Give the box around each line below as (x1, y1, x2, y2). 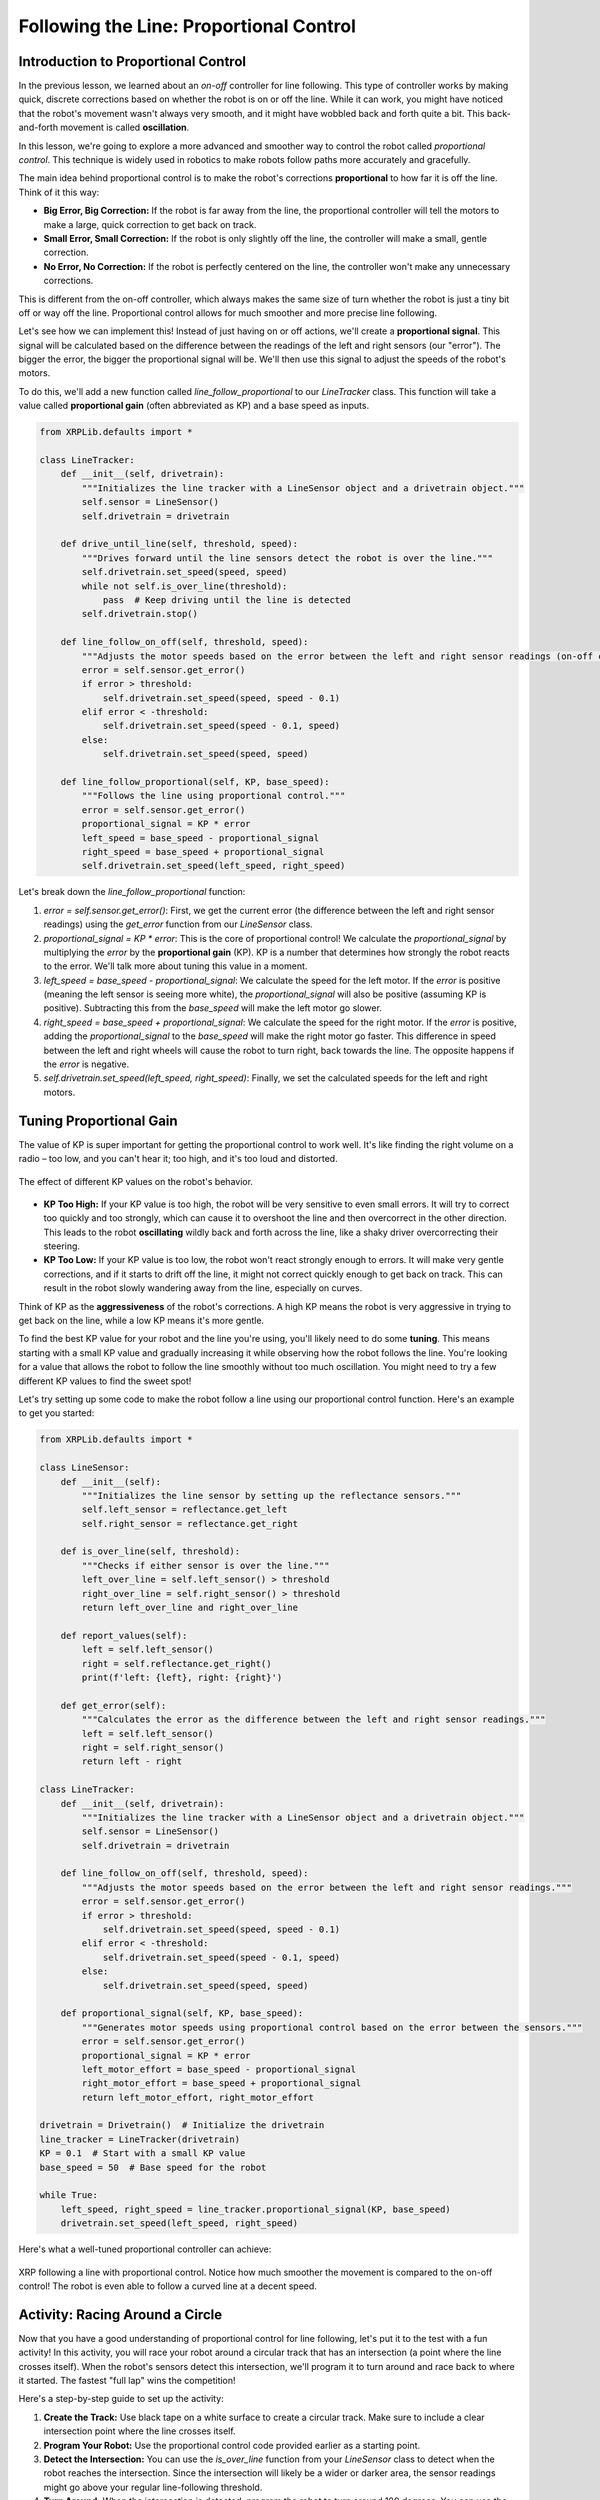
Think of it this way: (18, 186, 100, 198)
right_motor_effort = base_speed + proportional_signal (81, 2078, 362, 2089)
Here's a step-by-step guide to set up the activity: (18, 2393, 224, 2405)
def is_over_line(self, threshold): (60, 1546, 240, 1557)
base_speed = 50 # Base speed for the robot (39, 2161, 267, 2173)
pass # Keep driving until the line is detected (102, 594, 351, 605)
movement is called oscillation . (60, 121, 190, 134)
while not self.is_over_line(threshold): (81, 580, 288, 592)
